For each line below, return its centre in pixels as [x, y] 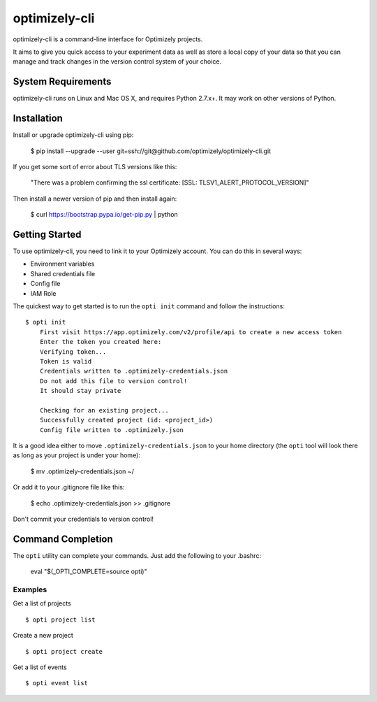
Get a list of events [40, 667]
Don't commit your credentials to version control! [83, 519]
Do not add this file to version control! [113, 381]
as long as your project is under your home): [77, 455]
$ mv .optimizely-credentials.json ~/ [82, 471]
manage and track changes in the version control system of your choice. [117, 62]
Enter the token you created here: [101, 342]
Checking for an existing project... [104, 410]
